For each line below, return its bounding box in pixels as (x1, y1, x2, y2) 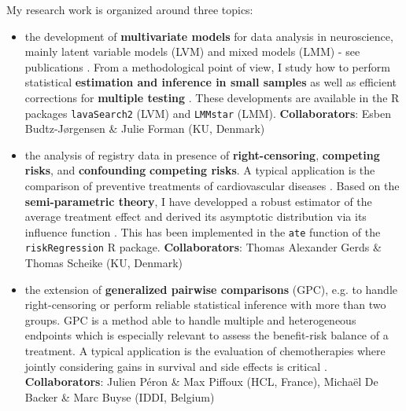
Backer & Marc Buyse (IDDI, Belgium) (24, 388, 215, 405)
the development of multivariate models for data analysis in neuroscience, (24, 28, 393, 44)
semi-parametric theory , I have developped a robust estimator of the (24, 193, 372, 209)
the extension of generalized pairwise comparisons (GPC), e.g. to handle (24, 281, 398, 297)
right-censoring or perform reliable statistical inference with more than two (24, 296, 386, 313)
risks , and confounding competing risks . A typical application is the (24, 162, 375, 178)
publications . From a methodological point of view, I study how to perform (24, 58, 390, 75)
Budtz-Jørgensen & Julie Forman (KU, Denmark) (24, 120, 265, 137)
